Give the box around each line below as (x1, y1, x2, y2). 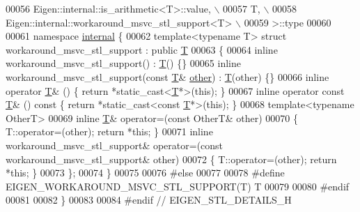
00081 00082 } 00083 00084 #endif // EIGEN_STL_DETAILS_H (6, 192, 292, 207)
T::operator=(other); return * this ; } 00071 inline (6, 124, 213, 139)
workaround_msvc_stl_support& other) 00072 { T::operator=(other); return (6, 151, 337, 166)
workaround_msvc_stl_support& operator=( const (6, 137, 224, 152)
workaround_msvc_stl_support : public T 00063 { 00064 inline (6, 42, 278, 56)
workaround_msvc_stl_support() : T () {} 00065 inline (6, 56, 241, 70)
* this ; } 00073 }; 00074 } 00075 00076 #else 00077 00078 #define (6, 165, 285, 180)
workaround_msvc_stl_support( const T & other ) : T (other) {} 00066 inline (6, 69, 329, 84)
